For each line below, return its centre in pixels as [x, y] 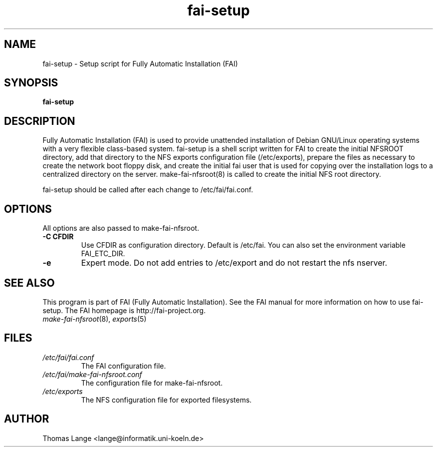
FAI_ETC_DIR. [103, 254]
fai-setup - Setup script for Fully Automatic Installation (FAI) [140, 63]
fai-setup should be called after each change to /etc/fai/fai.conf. [148, 190]
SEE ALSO [29, 283]
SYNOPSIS [31, 83]
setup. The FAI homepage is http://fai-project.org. [124, 310]
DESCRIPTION [40, 121]
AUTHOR [27, 419]
